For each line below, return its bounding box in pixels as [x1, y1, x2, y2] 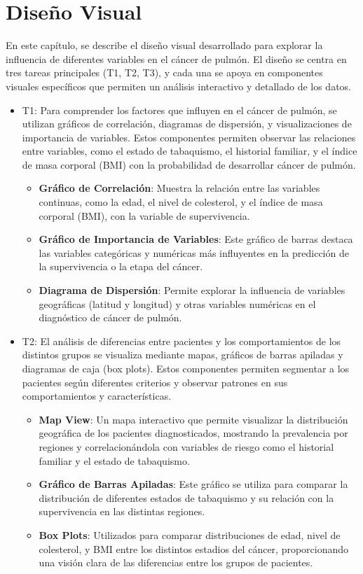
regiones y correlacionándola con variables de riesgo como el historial [39, 439, 334, 454]
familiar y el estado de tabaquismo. [39, 453, 190, 468]
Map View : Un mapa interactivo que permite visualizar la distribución [39, 412, 348, 426]
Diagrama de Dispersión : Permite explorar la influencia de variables [39, 283, 345, 297]
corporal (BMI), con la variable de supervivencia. [39, 208, 250, 223]
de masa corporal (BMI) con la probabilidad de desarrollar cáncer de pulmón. [22, 157, 356, 171]
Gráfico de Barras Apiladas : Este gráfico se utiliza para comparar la [39, 477, 348, 491]
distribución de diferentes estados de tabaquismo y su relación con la [39, 490, 334, 505]
